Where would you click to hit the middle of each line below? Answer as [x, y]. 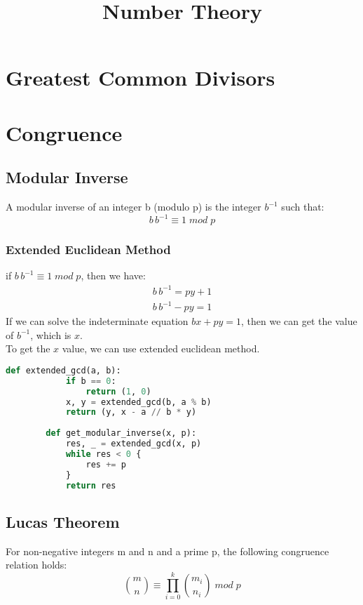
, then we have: [113, 275]
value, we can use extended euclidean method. [161, 348]
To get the [28, 348]
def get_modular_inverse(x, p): [121, 433]
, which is [51, 334]
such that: [303, 207]
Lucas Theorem [63, 521]
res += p [106, 464]
